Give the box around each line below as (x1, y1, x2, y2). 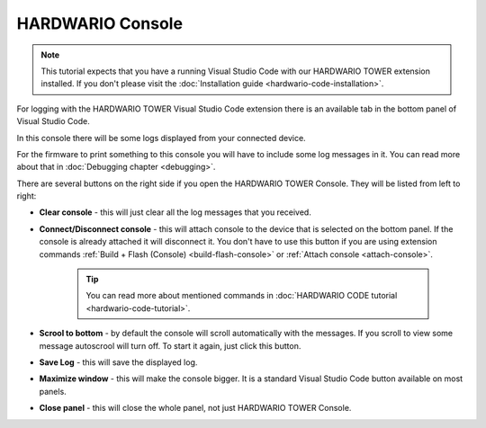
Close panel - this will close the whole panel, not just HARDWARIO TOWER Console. (39, 403, 352, 414)
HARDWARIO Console (16, 13, 184, 33)
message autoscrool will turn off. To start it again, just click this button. (39, 340, 301, 351)
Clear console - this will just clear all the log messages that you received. (39, 207, 312, 218)
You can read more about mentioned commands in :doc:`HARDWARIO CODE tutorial (85, 290, 398, 301)
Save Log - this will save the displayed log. (39, 356, 198, 368)
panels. (39, 386, 67, 397)
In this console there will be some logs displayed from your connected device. (16, 132, 306, 143)
